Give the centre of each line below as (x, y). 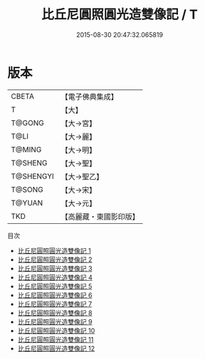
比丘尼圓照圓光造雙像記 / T (120, 15)
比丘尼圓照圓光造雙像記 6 (55, 295)
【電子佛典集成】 (90, 97)
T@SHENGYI (33, 176)
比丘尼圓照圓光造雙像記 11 (56, 339)
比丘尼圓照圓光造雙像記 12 (56, 348)
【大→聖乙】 (82, 176)
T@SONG (27, 189)
